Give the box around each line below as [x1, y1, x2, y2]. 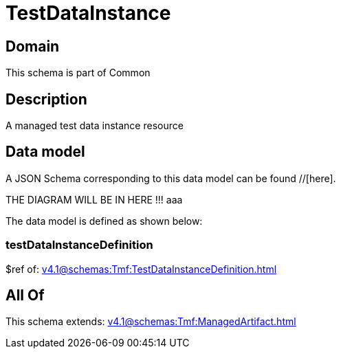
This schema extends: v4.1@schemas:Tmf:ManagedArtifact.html [5, 316, 296, 328]
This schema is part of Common [5, 67, 151, 79]
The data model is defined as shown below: [5, 214, 203, 227]
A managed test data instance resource [5, 120, 184, 132]
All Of [5, 287, 45, 305]
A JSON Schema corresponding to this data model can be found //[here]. [5, 172, 336, 184]
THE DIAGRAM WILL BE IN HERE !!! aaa [5, 193, 183, 206]
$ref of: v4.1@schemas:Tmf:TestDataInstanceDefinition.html [5, 263, 277, 275]
